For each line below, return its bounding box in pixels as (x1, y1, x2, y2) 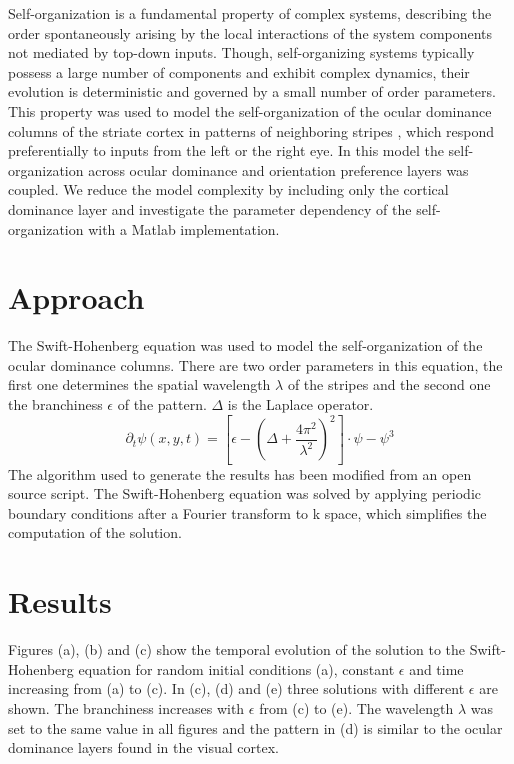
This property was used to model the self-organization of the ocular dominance (8, 100, 492, 121)
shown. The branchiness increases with (8, 697, 245, 718)
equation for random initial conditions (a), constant (78, 658, 395, 679)
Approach (8, 277, 145, 318)
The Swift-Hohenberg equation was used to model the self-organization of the (8, 335, 483, 356)
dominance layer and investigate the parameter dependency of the (8, 198, 412, 219)
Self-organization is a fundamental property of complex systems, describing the (8, 3, 492, 23)
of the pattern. (117, 394, 207, 415)
